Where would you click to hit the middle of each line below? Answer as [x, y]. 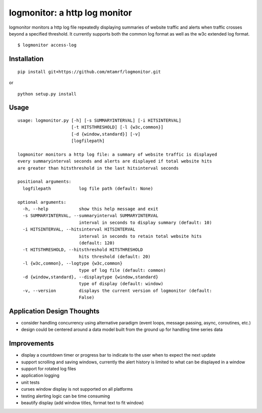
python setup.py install [47, 94]
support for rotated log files [49, 369]
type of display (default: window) [121, 284]
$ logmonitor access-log [47, 45]
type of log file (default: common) [122, 270]
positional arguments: [45, 182]
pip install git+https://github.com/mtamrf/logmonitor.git [89, 72]
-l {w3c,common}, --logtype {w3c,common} [73, 263]
